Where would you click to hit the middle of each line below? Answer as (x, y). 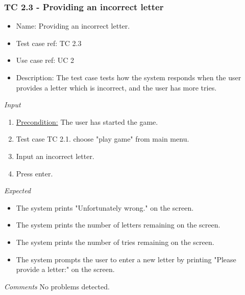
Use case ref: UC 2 (45, 60)
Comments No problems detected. (57, 286)
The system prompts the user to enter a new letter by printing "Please (126, 259)
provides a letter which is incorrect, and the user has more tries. (116, 87)
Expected (18, 190)
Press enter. (34, 173)
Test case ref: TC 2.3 (49, 43)
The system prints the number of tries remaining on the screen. (115, 242)
